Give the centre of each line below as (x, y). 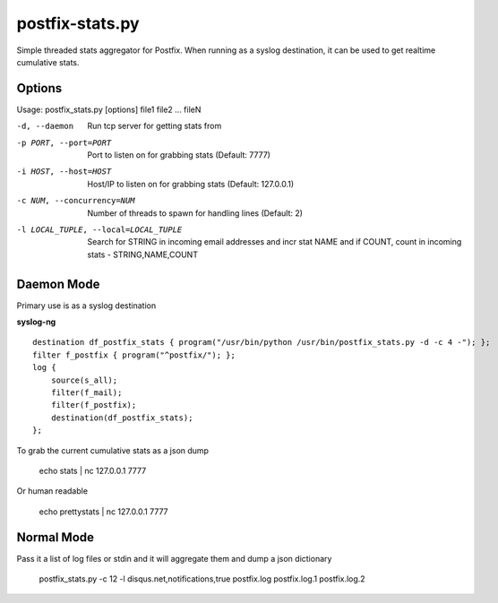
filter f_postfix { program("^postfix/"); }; (134, 355)
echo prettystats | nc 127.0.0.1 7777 (103, 512)
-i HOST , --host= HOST (64, 172)
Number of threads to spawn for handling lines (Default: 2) (195, 213)
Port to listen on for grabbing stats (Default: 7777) (179, 155)
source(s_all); (84, 380)
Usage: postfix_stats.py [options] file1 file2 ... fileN (109, 109)
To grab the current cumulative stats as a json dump (113, 450)
